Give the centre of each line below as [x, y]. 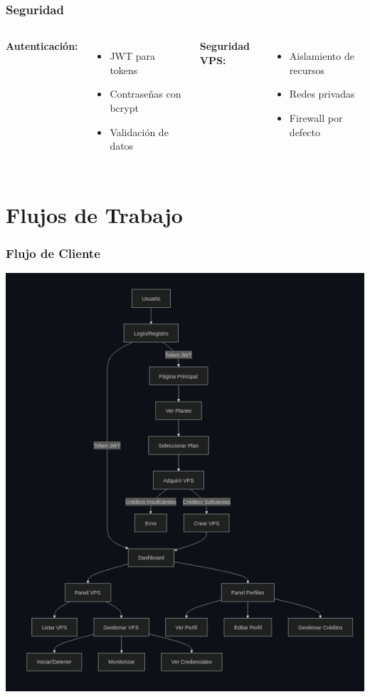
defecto [305, 131]
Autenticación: [42, 46]
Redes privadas [322, 94]
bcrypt [124, 108]
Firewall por [316, 118]
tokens [124, 69]
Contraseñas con [146, 94]
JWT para [133, 56]
